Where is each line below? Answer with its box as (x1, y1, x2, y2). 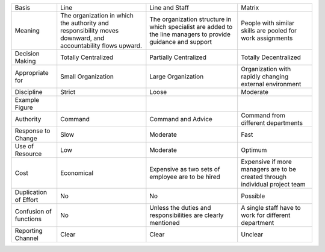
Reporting (14, 227, 43, 235)
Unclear (241, 230, 264, 238)
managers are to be (241, 165, 297, 173)
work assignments (241, 34, 293, 42)
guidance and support (149, 38, 212, 46)
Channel (14, 234, 39, 242)
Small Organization (60, 72, 114, 81)
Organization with (241, 65, 291, 73)
